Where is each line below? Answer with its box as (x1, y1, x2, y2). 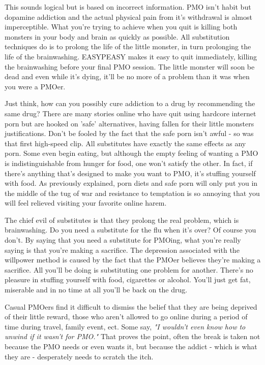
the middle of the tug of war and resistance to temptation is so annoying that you (5, 187, 260, 198)
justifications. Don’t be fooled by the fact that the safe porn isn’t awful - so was (5, 128, 254, 139)
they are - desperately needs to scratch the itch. (5, 351, 154, 361)
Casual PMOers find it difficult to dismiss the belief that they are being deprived (5, 301, 257, 312)
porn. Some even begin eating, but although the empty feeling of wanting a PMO (5, 148, 258, 158)
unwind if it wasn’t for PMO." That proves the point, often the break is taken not (5, 331, 260, 342)
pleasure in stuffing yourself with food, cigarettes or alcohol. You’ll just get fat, (5, 274, 251, 285)
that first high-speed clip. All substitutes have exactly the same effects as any (5, 138, 246, 148)
